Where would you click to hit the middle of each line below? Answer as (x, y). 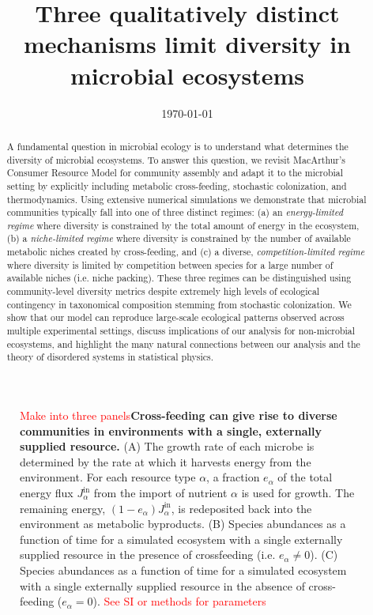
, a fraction (233, 477)
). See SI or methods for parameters (179, 601)
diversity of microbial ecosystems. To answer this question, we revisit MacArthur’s (176, 159)
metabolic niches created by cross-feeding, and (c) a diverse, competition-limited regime (186, 252)
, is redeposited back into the (241, 508)
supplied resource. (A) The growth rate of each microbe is (167, 446)
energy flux (47, 493)
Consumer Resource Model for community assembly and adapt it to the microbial (175, 173)
